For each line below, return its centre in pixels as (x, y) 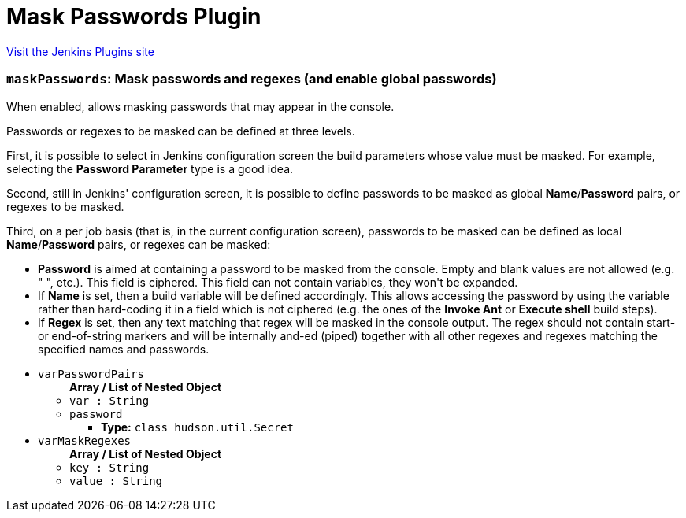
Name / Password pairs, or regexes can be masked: (139, 244)
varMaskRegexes (85, 440)
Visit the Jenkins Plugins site (80, 51)
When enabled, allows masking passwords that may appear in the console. (200, 106)
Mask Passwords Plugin (134, 17)
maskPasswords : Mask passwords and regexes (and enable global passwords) (252, 79)
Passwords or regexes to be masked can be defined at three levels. (181, 131)
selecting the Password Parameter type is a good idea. (150, 168)
